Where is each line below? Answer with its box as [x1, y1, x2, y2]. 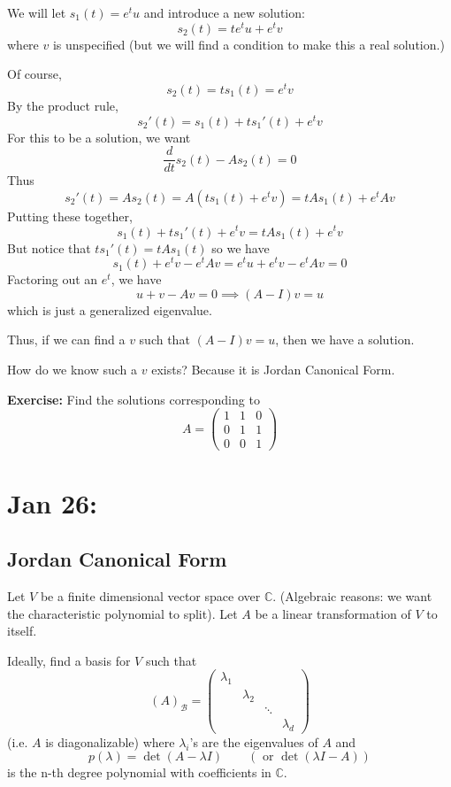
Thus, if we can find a [7, 330, 126, 349]
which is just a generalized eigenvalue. [7, 300, 212, 319]
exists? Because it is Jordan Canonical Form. [151, 359, 395, 378]
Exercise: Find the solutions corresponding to [7, 390, 260, 408]
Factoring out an [7, 270, 98, 289]
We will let [7, 4, 66, 21]
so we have [211, 238, 270, 257]
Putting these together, [7, 206, 133, 225]
